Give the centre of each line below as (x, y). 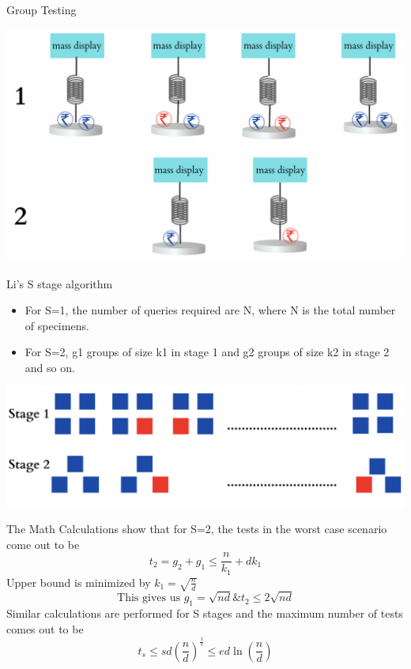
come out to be (43, 544)
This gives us (149, 598)
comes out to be (45, 628)
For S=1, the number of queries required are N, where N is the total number (210, 310)
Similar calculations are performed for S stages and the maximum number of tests (205, 613)
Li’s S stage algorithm (60, 283)
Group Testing (41, 9)
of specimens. (57, 325)
